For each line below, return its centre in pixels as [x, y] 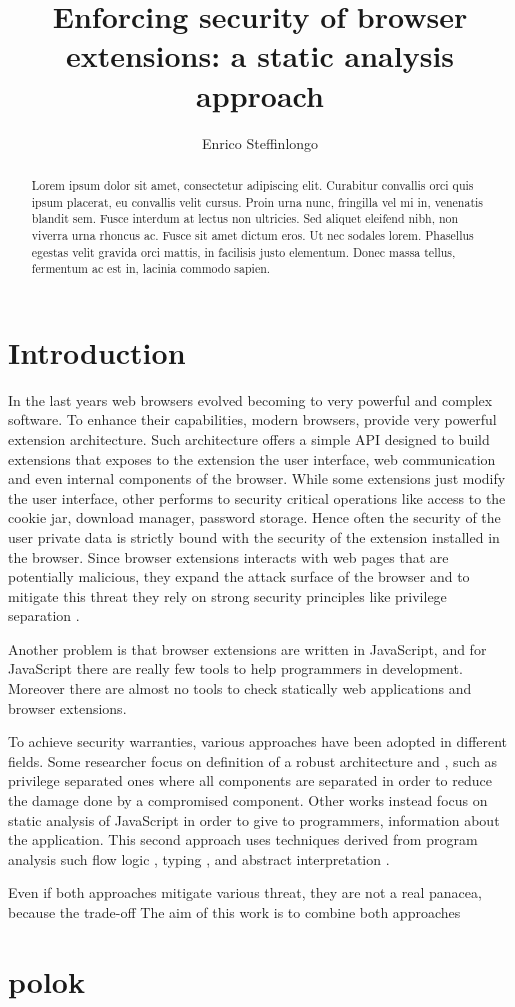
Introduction [97, 351]
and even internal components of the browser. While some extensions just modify [257, 478]
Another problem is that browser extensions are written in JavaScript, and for [247, 648]
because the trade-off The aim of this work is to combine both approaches [234, 912]
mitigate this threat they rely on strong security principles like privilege [227, 595]
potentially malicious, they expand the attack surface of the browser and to [239, 576]
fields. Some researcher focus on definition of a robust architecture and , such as [253, 760]
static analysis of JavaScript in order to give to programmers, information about [254, 819]
